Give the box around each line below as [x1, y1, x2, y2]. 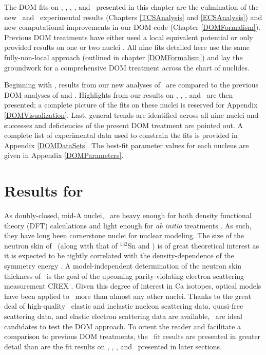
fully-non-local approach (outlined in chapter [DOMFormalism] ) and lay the [4, 51, 243, 62]
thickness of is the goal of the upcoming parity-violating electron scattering [4, 270, 244, 281]
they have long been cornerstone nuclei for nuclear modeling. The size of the [4, 230, 244, 241]
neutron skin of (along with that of [4, 240, 118, 251]
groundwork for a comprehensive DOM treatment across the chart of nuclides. [4, 62, 250, 73]
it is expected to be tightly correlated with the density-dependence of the [4, 250, 234, 261]
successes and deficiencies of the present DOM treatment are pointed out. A [4, 119, 243, 130]
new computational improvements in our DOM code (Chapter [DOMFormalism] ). [4, 22, 261, 32]
